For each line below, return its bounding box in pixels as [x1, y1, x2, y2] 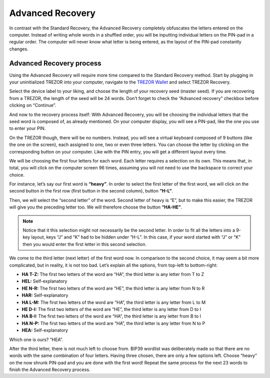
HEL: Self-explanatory [21, 278, 67, 284]
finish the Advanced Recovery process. [9, 366, 90, 372]
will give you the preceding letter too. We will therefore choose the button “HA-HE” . [9, 204, 182, 210]
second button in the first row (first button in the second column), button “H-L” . [9, 188, 173, 194]
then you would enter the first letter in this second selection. [22, 241, 147, 247]
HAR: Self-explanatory [21, 292, 68, 298]
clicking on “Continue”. [9, 102, 56, 108]
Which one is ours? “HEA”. [9, 336, 63, 342]
